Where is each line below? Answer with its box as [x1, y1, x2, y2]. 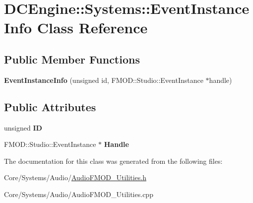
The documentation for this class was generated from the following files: [4, 155, 223, 166]
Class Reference [37, 17, 148, 38]
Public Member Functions [4, 51, 140, 67]
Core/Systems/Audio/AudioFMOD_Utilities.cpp [4, 189, 153, 199]
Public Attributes [4, 99, 96, 114]
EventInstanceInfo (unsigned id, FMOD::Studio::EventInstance [4, 74, 203, 85]
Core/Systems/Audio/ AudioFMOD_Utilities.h [4, 172, 146, 183]
